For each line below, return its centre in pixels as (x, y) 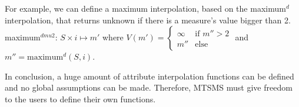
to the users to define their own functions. (80, 99)
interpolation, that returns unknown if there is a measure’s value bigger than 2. (148, 20)
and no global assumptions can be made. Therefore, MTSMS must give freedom (149, 87)
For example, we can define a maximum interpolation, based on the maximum (145, 8)
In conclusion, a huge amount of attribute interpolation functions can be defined (149, 76)
